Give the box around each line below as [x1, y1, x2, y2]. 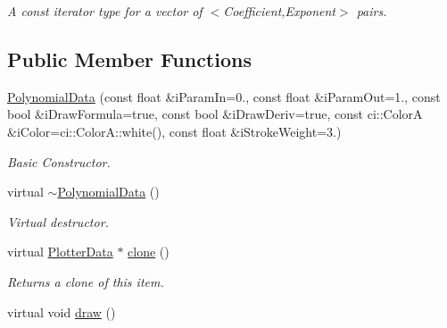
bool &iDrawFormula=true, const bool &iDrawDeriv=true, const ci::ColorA [7, 105, 423, 123]
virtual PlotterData [7, 242, 113, 261]
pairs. [356, 2, 387, 20]
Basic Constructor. [7, 152, 111, 171]
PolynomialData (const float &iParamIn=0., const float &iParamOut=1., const [7, 87, 441, 105]
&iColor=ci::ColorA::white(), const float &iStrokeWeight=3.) [7, 122, 342, 140]
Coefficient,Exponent [223, 2, 335, 20]
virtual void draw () [7, 302, 116, 321]
